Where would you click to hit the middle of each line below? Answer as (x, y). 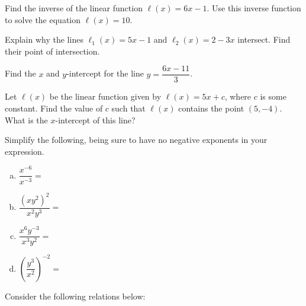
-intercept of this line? (95, 119)
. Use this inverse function (254, 8)
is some (273, 96)
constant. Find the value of (54, 108)
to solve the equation (43, 19)
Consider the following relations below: (75, 296)
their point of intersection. (52, 51)
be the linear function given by (105, 96)
